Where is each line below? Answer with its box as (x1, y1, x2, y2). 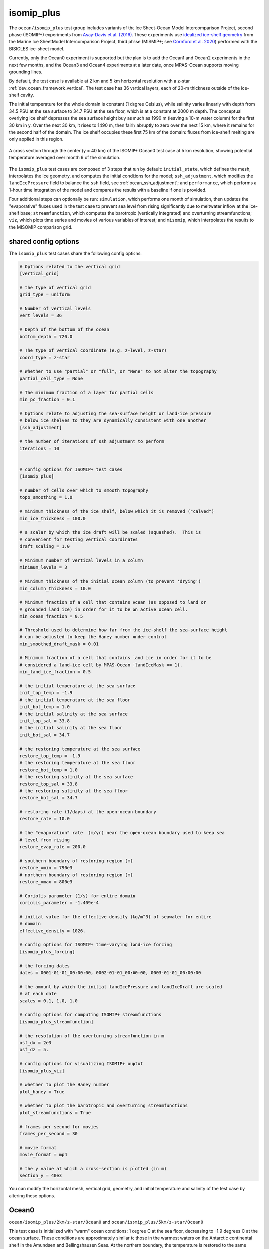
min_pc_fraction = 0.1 (19, 397, 75, 402)
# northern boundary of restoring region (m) (19, 872, 133, 878)
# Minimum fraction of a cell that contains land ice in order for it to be (19, 655, 212, 661)
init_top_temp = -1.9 (19, 690, 73, 696)
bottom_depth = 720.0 (19, 334, 73, 339)
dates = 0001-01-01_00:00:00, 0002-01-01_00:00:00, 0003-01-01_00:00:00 (19, 970, 201, 976)
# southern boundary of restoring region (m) (19, 858, 133, 864)
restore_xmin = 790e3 (19, 865, 73, 871)
